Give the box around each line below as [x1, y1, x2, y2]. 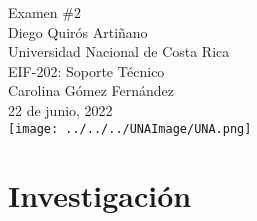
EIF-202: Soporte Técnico [8, 60, 165, 81]
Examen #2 [8, 2, 81, 22]
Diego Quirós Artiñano [8, 21, 148, 42]
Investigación [8, 175, 192, 216]
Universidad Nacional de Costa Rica [8, 41, 230, 62]
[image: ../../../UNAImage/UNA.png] [8, 121, 252, 136]
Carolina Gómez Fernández [8, 80, 175, 101]
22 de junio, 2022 [8, 99, 113, 120]
